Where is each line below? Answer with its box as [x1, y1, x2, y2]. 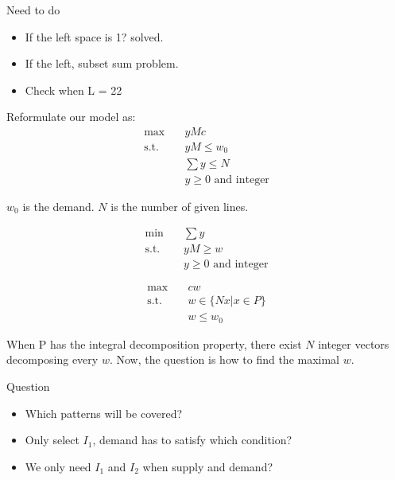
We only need [25, 458, 91, 474]
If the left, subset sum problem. [25, 55, 179, 72]
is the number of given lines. [110, 197, 249, 214]
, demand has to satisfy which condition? [92, 431, 292, 448]
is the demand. [22, 197, 95, 214]
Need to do [6, 2, 60, 18]
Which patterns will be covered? [25, 404, 183, 421]
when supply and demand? [142, 458, 273, 474]
